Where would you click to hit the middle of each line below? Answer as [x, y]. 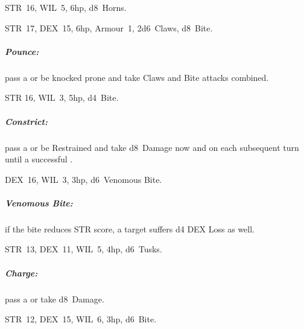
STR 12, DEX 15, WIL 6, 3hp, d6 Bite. [81, 319]
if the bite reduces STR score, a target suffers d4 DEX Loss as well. [130, 228]
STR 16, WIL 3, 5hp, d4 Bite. [62, 97]
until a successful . [39, 159]
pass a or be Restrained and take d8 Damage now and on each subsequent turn [152, 147]
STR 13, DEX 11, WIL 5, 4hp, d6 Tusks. [84, 249]
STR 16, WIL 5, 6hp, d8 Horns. [66, 7]
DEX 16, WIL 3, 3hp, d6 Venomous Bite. [84, 179]
